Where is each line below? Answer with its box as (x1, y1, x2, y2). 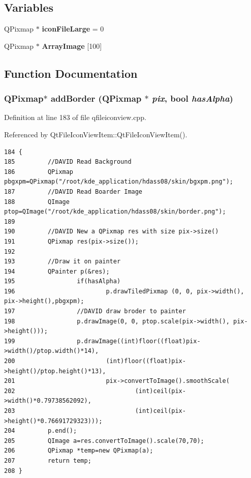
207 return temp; (4, 457, 91, 464)
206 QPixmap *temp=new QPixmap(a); (4, 447, 153, 455)
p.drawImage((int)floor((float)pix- (77, 337, 201, 345)
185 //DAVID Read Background (4, 158, 132, 166)
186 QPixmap (4, 168, 74, 175)
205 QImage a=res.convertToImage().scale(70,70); (4, 437, 204, 444)
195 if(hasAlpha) (4, 278, 121, 285)
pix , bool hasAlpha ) (152, 92, 233, 105)
